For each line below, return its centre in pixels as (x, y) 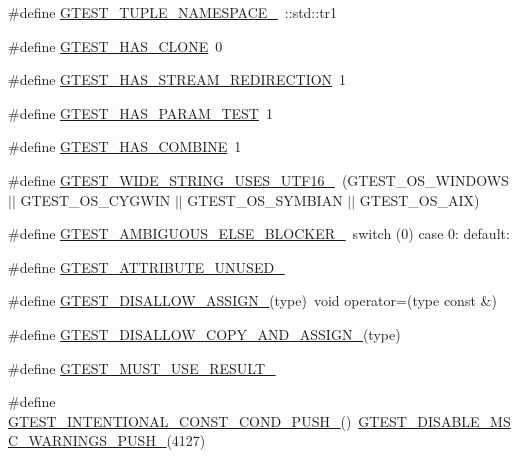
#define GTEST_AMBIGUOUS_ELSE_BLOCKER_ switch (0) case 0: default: (259, 233)
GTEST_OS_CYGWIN (95, 199)
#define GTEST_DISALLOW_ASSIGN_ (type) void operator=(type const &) (252, 300)
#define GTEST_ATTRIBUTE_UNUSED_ (146, 266)
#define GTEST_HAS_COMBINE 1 (125, 146)
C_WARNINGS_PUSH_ (87, 440)
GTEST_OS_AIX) (419, 199)
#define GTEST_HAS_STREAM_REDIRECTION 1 (177, 79)
